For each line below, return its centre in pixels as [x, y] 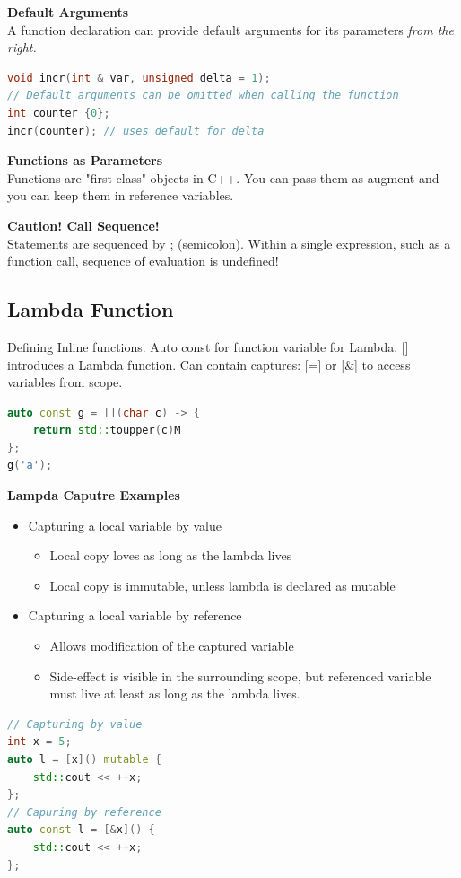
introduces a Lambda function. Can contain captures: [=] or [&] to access [209, 364]
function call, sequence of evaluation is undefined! [143, 261]
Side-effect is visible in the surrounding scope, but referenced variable [240, 676]
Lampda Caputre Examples [94, 495]
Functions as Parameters [85, 160]
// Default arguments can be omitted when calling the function [203, 96]
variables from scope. [65, 382]
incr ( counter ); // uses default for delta [136, 131]
